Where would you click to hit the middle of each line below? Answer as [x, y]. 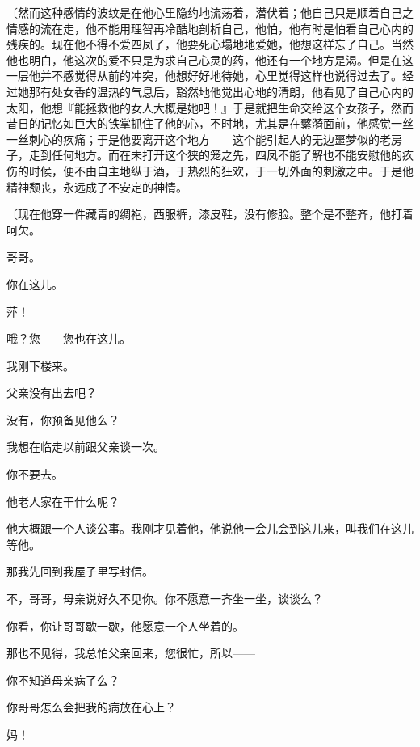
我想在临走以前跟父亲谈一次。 [86, 447]
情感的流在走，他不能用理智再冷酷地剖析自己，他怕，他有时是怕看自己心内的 [210, 28]
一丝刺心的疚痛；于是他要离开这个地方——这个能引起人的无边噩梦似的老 [199, 139]
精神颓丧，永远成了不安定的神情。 [97, 186]
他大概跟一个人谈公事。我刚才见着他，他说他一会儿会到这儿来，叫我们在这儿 [210, 528]
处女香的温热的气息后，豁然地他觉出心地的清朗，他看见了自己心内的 [232, 91]
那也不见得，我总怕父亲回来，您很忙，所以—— [131, 653]
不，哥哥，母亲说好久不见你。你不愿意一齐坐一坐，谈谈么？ [165, 599]
